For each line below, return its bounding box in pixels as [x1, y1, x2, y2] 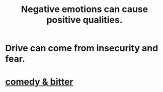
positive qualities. [46, 14, 123, 26]
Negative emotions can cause [21, 4, 148, 15]
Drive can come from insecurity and [5, 43, 158, 54]
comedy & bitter [5, 76, 74, 87]
